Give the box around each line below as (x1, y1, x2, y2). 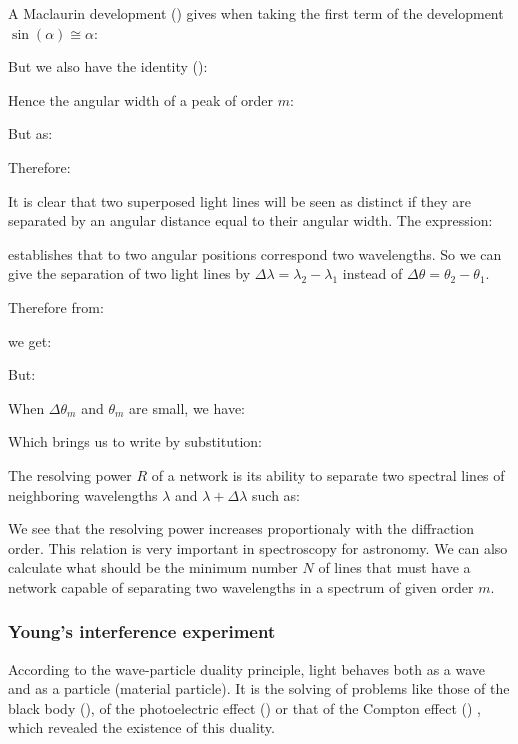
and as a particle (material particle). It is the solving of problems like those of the (8, 678, 510, 699)
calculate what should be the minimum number (8, 557, 298, 578)
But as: (8, 123, 53, 144)
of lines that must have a (318, 557, 471, 578)
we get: (8, 330, 52, 351)
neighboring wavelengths (8, 484, 158, 505)
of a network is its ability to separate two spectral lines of (151, 464, 505, 485)
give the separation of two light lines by (8, 263, 251, 284)
